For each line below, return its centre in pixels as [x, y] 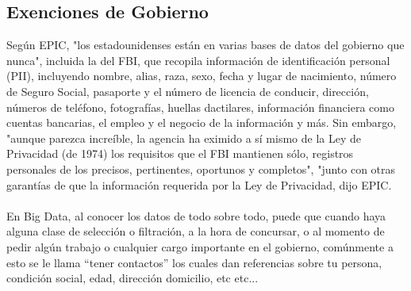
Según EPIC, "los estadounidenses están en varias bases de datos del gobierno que [205, 45]
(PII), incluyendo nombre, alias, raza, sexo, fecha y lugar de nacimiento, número [202, 76]
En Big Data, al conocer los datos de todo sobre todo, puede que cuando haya [196, 215]
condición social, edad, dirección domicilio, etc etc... [133, 278]
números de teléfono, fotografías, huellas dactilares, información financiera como [200, 107]
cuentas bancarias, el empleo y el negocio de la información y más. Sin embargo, [202, 123]
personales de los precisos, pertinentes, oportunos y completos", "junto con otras [201, 168]
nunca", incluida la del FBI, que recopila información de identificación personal [198, 60]
